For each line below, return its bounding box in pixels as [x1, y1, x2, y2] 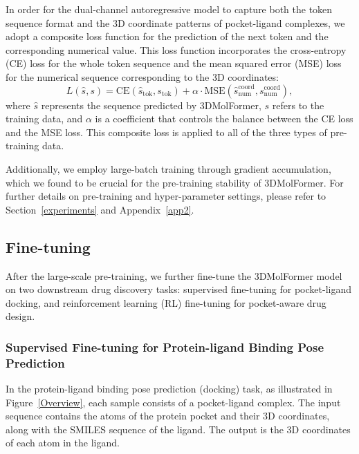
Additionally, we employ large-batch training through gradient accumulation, [6, 161, 331, 176]
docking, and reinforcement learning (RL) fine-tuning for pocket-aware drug [6, 295, 326, 310]
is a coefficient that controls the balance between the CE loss [95, 111, 353, 126]
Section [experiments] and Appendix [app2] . [6, 202, 194, 216]
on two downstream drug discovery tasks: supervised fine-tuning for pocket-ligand [6, 282, 352, 296]
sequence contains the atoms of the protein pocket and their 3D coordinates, [6, 408, 330, 423]
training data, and [6, 111, 83, 126]
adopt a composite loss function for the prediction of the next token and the [6, 29, 329, 44]
